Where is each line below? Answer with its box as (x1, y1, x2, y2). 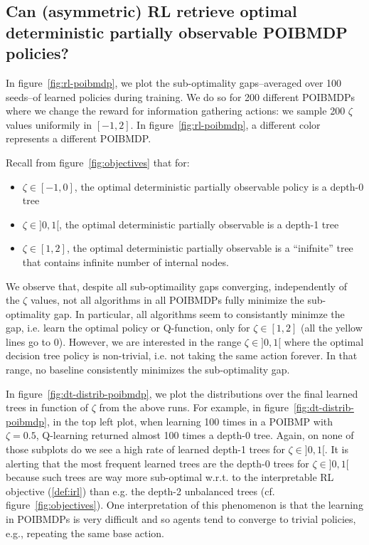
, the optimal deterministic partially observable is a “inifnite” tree (66, 240, 353, 255)
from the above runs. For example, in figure (99, 400, 289, 415)
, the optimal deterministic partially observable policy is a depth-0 (74, 179, 364, 194)
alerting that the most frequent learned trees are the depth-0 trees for (6, 455, 309, 470)
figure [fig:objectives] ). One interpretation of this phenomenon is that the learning (6, 497, 363, 512)
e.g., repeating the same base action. (6, 525, 165, 540)
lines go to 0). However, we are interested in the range (6, 334, 242, 349)
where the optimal (284, 334, 364, 349)
